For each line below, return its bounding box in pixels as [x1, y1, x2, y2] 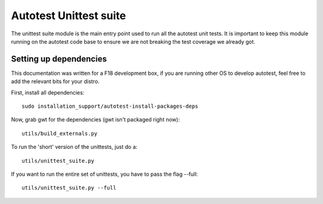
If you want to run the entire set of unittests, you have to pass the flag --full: [11, 170, 199, 178]
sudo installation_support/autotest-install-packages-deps [22, 103, 199, 110]
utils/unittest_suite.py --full [22, 184, 117, 191]
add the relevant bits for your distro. [11, 78, 100, 85]
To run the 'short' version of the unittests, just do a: [11, 144, 138, 151]
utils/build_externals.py [22, 130, 98, 137]
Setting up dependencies [11, 54, 107, 64]
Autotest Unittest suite [11, 9, 126, 22]
